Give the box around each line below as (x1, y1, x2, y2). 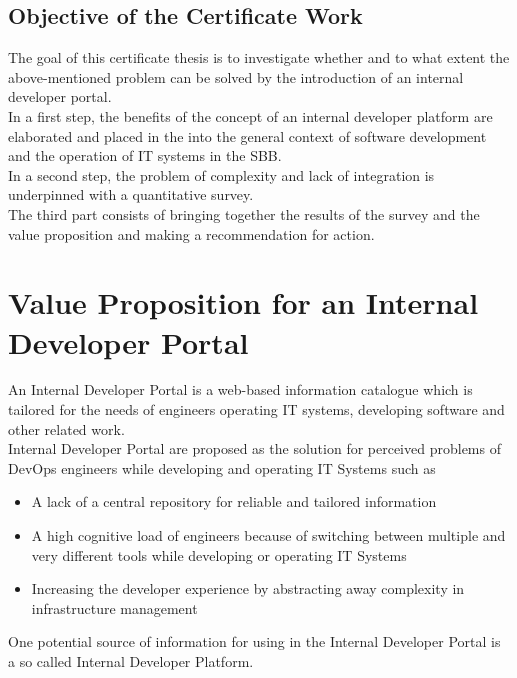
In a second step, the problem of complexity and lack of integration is (8, 164, 435, 185)
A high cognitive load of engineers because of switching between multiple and (31, 525, 506, 546)
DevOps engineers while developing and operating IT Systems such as (8, 457, 436, 478)
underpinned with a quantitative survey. (8, 184, 254, 205)
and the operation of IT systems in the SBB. (8, 145, 282, 166)
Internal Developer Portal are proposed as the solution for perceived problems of (8, 438, 501, 459)
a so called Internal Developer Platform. (8, 650, 254, 671)
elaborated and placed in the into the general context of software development (8, 125, 487, 146)
